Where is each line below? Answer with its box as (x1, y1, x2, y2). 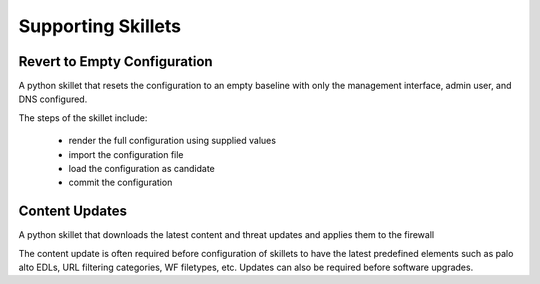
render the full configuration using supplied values (68, 135, 277, 147)
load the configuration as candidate (68, 163, 215, 175)
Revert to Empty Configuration (18, 53, 214, 70)
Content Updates (18, 203, 128, 220)
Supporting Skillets (18, 15, 182, 37)
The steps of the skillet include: (18, 111, 148, 124)
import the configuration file (68, 148, 184, 160)
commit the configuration (68, 176, 173, 189)
